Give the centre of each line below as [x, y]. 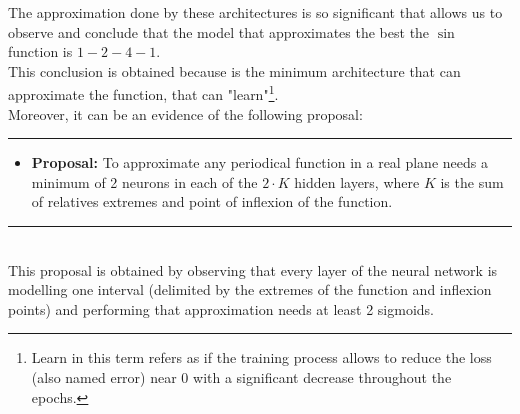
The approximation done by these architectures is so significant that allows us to [255, 12]
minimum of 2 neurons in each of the [144, 181]
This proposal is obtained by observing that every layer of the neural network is [253, 269]
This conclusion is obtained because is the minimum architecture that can [234, 70]
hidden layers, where [357, 181]
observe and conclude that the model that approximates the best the [219, 31]
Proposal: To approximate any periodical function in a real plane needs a [259, 162]
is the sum [472, 181]
